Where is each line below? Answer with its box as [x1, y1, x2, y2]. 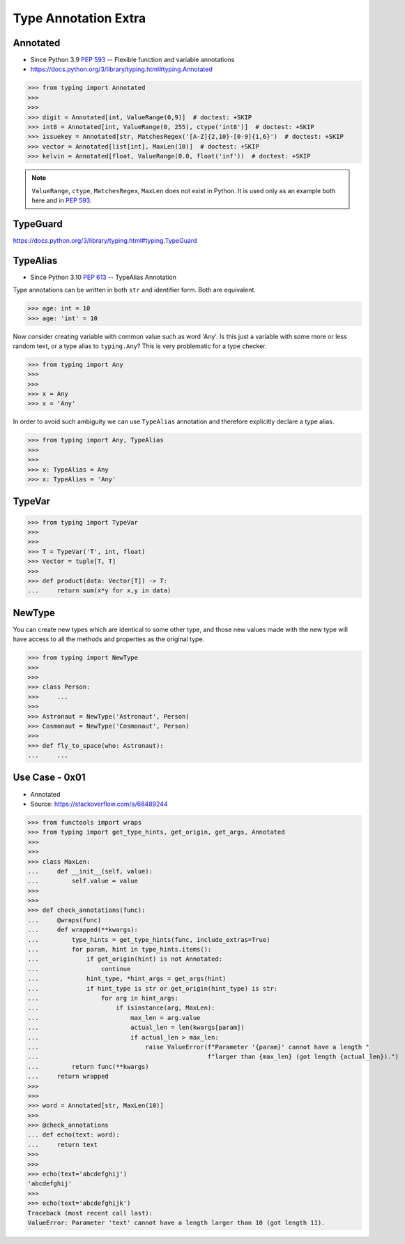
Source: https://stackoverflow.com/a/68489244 [30, 800, 168, 808]
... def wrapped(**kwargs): [27, 926, 139, 934]
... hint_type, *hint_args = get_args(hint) [27, 975, 227, 983]
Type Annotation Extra [13, 10, 146, 26]
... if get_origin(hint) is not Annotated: [27, 955, 223, 963]
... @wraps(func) [27, 916, 102, 924]
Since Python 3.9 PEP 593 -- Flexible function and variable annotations [30, 56, 235, 64]
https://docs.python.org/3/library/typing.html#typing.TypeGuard [13, 236, 197, 244]
